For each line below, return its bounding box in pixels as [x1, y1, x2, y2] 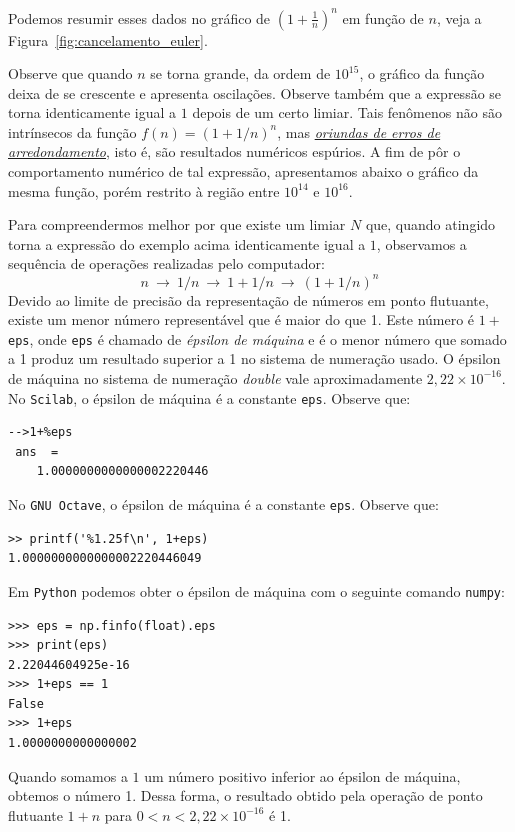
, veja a [436, 7, 482, 28]
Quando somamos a [8, 765, 128, 786]
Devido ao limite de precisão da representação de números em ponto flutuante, [8, 289, 489, 310]
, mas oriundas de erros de [277, 121, 441, 142]
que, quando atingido [365, 214, 496, 235]
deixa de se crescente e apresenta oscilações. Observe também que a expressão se [8, 82, 502, 103]
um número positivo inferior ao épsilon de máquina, [144, 765, 461, 786]
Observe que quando [8, 63, 133, 84]
